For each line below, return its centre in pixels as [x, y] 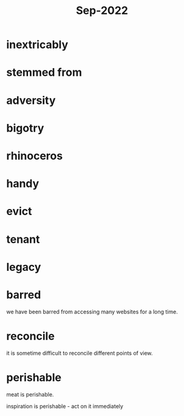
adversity [31, 100]
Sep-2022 [102, 11]
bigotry [25, 128]
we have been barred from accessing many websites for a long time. [92, 312]
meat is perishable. [30, 394]
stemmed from [44, 73]
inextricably [37, 45]
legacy [24, 267]
